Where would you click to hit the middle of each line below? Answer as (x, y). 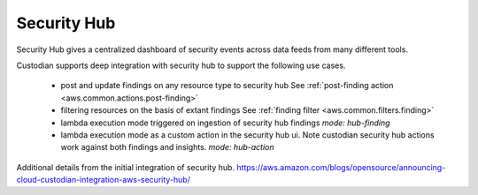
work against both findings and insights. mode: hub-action (167, 147)
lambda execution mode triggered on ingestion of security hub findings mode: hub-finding (225, 123)
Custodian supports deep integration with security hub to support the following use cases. (181, 65)
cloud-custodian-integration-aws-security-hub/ (103, 180)
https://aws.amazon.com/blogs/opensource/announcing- (341, 167)
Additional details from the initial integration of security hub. (125, 167)
